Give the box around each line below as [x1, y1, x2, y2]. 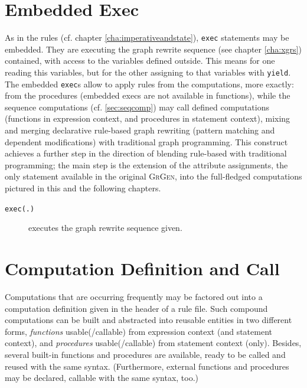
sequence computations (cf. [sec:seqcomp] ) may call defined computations [5, 100, 269, 113]
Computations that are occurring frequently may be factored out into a [5, 291, 263, 302]
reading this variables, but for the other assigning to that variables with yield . [5, 66, 291, 78]
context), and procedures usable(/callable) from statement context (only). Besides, [5, 337, 302, 349]
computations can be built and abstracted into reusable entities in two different [5, 314, 292, 326]
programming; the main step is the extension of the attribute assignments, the [5, 158, 288, 171]
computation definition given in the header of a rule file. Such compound [5, 302, 268, 314]
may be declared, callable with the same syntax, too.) [5, 371, 199, 384]
